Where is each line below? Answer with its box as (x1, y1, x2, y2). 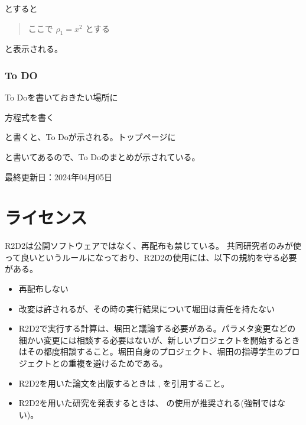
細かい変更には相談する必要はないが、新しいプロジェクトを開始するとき (18, 333, 300, 346)
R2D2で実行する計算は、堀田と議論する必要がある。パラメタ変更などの (18, 322, 296, 335)
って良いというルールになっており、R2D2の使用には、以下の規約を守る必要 (5, 251, 297, 263)
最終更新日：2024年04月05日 (5, 170, 112, 183)
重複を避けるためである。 (68, 357, 168, 369)
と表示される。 (5, 43, 63, 55)
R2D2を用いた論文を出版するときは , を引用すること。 (18, 377, 230, 389)
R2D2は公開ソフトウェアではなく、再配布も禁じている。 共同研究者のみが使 (5, 239, 301, 252)
